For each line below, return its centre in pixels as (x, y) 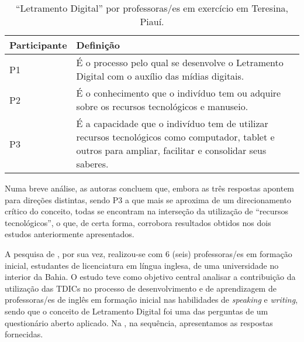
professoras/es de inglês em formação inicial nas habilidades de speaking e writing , (151, 300)
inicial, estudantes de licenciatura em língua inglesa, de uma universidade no (142, 265)
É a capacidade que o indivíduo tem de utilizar (172, 123)
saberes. (92, 164)
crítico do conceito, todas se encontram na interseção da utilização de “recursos (147, 211)
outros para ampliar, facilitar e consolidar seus (171, 150)
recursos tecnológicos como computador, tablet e (175, 137)
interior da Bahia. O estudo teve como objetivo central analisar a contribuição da (150, 277)
